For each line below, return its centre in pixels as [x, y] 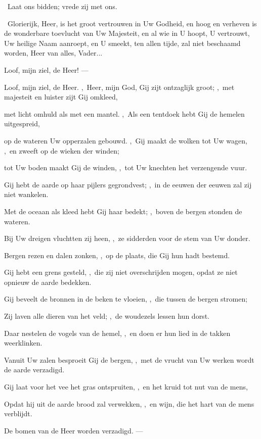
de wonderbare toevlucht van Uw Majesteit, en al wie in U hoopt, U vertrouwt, [127, 33]
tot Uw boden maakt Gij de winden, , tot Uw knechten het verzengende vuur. [126, 167]
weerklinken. [23, 343]
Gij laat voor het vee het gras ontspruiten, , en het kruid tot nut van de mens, [126, 387]
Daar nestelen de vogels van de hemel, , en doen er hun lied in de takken [117, 333]
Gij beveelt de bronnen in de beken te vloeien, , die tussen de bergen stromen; [126, 299]
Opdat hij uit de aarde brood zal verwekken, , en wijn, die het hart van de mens [129, 403]
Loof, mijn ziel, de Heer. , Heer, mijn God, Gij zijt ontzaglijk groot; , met [119, 87]
